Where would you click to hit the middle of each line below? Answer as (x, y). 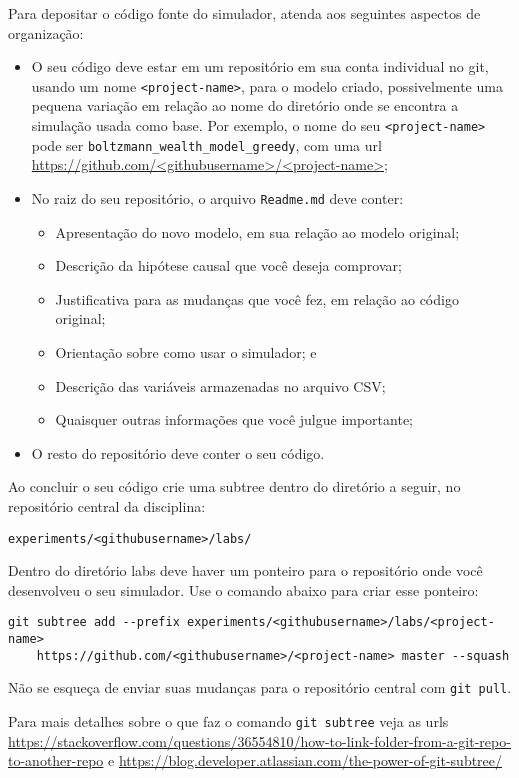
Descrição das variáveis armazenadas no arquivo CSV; (220, 385)
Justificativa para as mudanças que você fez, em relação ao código (257, 298)
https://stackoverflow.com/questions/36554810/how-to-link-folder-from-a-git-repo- (259, 740)
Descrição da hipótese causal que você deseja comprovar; (228, 265)
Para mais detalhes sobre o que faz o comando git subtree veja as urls (228, 721)
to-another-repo (56, 760)
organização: (46, 32)
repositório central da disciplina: (107, 505)
